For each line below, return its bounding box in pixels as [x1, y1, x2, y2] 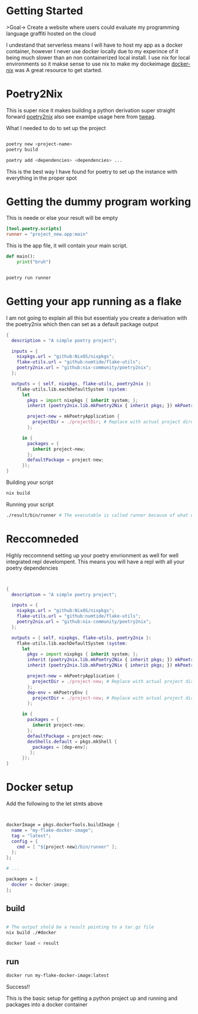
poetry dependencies [6, 564, 58, 571]
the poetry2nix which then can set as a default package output [6, 320, 159, 327]
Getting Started [6, 4, 84, 18]
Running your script [6, 500, 54, 508]
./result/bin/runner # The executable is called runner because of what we [6, 512, 196, 518]
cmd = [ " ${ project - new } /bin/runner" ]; [16, 844, 117, 850]
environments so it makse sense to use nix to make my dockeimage [6, 60, 170, 67]
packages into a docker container [6, 1000, 88, 1008]
